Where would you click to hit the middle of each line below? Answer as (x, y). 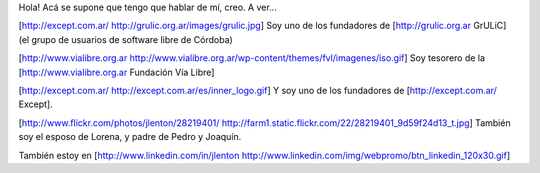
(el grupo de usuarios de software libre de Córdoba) (126, 39)
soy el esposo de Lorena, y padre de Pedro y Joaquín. (130, 137)
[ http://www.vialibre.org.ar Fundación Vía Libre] (116, 72)
